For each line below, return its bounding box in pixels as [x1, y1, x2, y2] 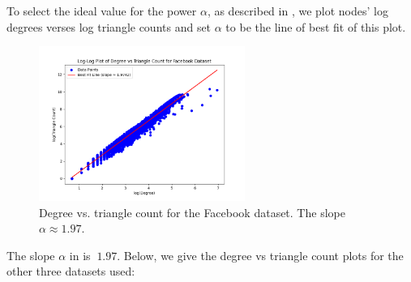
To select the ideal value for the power [6, 2, 197, 19]
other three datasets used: [6, 263, 135, 280]
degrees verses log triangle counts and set [6, 18, 212, 35]
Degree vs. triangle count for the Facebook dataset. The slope [39, 203, 345, 220]
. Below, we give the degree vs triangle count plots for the [117, 246, 404, 263]
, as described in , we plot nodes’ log [207, 2, 388, 19]
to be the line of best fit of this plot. [225, 18, 406, 35]
